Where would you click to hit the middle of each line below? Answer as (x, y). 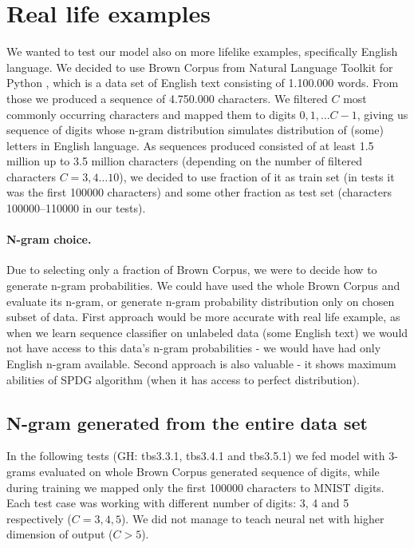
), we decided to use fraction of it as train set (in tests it (257, 176)
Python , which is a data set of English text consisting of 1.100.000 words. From (203, 83)
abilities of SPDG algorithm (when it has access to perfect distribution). (183, 379)
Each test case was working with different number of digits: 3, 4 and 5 (178, 503)
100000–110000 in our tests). (76, 208)
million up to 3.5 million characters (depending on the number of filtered (184, 161)
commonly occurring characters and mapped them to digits (151, 114)
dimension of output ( (60, 534)
